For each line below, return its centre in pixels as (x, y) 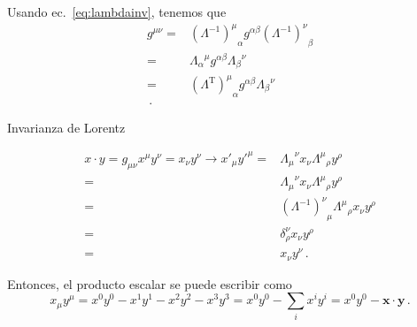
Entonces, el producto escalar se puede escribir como (150, 283)
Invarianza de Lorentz (66, 127)
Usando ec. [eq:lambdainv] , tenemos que (117, 11)
